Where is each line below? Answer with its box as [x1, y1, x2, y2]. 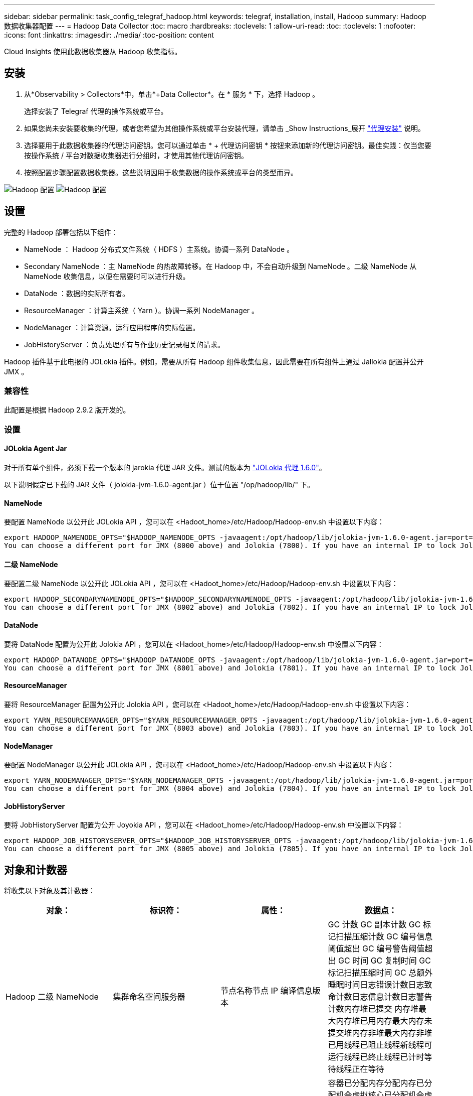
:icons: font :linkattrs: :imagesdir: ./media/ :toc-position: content [4, 31, 214, 39]
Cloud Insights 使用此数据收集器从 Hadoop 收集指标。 [4, 47, 182, 56]
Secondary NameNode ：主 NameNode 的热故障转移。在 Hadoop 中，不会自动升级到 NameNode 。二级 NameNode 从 [24, 261, 417, 270]
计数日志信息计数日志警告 [336, 992, 432, 1002]
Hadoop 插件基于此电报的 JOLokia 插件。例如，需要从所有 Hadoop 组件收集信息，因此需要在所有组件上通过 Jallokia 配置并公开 [4, 357, 424, 366]
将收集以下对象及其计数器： [4, 886, 95, 895]
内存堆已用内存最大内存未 [336, 1016, 432, 1026]
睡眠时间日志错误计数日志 [328, 980, 424, 990]
